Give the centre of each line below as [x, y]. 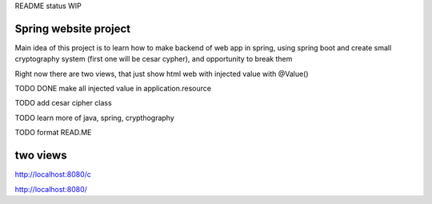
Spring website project [73, 28]
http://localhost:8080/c [53, 174]
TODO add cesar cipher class [63, 103]
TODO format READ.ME [53, 133]
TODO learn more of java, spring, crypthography [95, 118]
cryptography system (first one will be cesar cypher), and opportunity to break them [154, 59]
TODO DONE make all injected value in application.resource [113, 89]
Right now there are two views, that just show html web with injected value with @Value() [162, 74]
